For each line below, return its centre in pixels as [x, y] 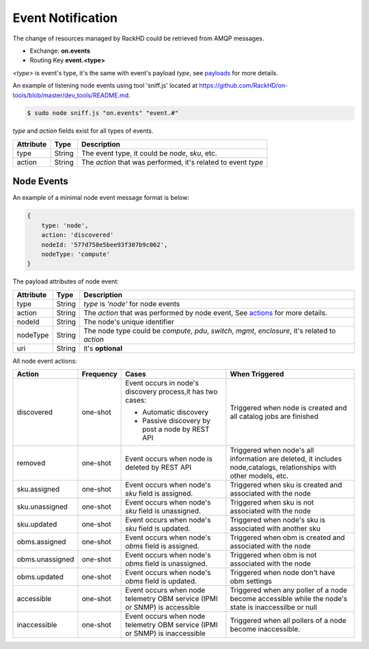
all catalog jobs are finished [274, 416]
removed [31, 463]
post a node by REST [176, 429]
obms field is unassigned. [166, 563]
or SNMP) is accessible [163, 607]
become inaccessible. [265, 629]
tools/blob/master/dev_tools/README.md [71, 95]
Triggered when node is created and [289, 408]
